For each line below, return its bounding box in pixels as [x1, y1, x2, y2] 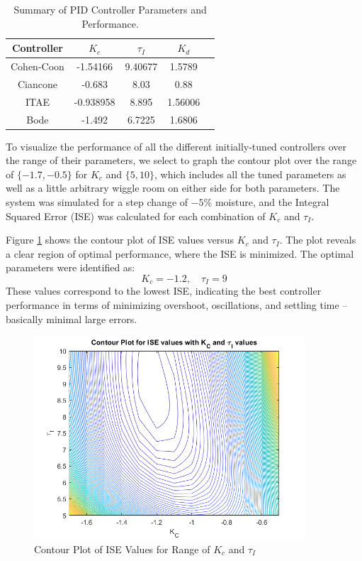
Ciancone [17, 76, 57, 91]
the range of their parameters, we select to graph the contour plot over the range [6, 153, 357, 168]
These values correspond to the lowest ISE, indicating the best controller [6, 283, 322, 298]
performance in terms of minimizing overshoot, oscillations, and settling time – [6, 298, 348, 312]
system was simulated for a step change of [6, 195, 188, 209]
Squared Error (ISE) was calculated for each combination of [6, 208, 266, 223]
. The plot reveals [279, 232, 356, 247]
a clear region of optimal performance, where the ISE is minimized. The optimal [6, 246, 354, 261]
